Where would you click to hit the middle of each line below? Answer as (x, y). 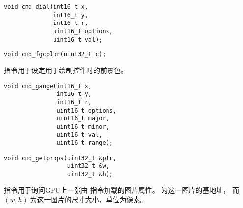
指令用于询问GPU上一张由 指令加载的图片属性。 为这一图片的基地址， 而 (122, 190)
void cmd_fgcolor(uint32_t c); (55, 55)
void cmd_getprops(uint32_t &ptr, (60, 158)
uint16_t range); (85, 143)
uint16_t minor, (83, 127)
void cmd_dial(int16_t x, (46, 7)
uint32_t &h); (90, 174)
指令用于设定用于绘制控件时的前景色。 (66, 70)
